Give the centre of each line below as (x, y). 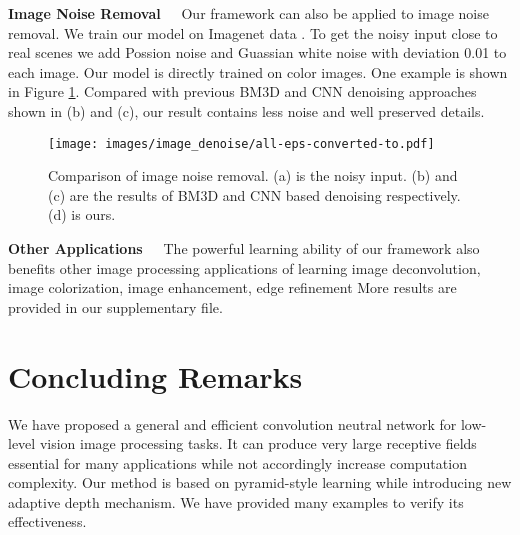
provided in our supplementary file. (115, 306)
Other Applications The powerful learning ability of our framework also (244, 248)
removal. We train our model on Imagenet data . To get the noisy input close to (253, 32)
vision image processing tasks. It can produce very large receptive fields (258, 443)
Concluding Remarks (155, 375)
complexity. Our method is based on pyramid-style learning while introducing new (260, 482)
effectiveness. (47, 521)
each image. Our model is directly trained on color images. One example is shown (258, 71)
